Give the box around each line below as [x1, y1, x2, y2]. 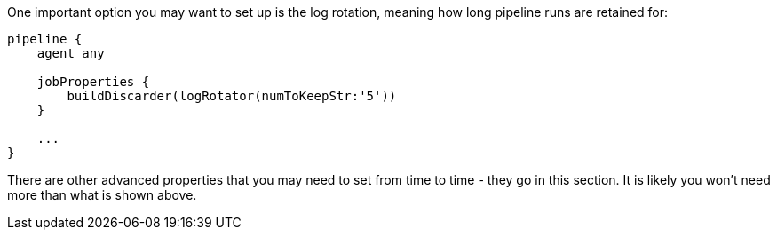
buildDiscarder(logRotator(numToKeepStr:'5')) [67, 89, 397, 103]
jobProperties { [36, 75, 150, 89]
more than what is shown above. [7, 187, 197, 202]
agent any [36, 46, 105, 60]
